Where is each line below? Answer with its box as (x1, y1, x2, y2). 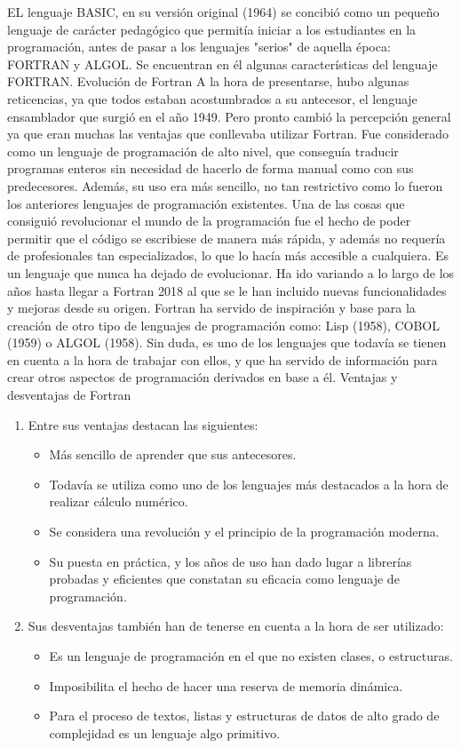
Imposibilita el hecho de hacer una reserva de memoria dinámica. (49, 676, 403, 695)
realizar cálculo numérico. (49, 492, 188, 511)
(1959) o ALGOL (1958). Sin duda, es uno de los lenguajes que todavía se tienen (7, 333, 447, 352)
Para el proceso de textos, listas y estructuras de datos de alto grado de (49, 706, 440, 725)
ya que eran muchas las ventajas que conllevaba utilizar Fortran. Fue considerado (7, 124, 449, 143)
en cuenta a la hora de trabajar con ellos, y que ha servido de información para (7, 350, 438, 369)
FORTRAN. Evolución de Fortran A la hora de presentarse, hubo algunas (7, 72, 409, 91)
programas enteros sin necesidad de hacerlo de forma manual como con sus (7, 159, 414, 178)
